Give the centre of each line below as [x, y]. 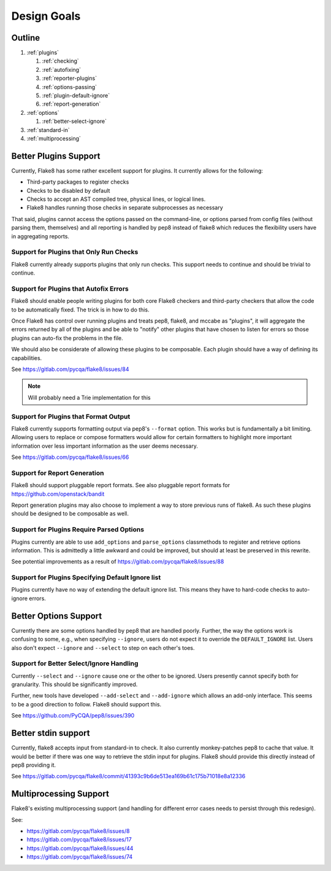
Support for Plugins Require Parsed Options [78, 529]
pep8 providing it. [34, 765]
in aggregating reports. [40, 236]
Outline [25, 38]
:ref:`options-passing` [70, 87]
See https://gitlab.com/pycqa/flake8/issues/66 [70, 457]
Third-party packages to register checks [78, 182]
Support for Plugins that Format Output [71, 416]
